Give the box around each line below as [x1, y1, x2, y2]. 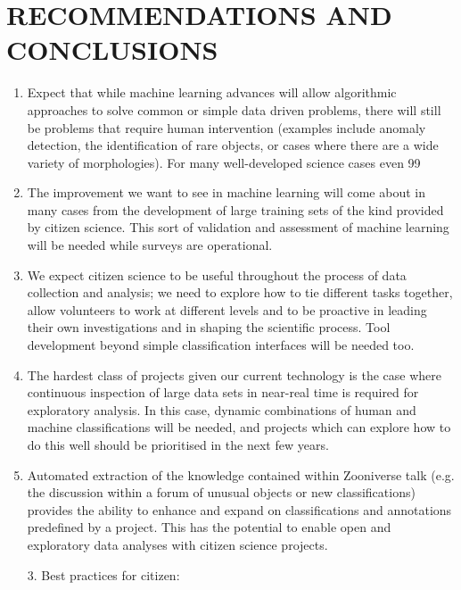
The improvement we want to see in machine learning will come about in [27, 183, 425, 202]
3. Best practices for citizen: [27, 565, 180, 584]
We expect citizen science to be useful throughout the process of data [27, 265, 407, 284]
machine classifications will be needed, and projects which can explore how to [27, 418, 451, 436]
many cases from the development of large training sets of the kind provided [27, 200, 444, 219]
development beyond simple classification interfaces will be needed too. [27, 336, 415, 354]
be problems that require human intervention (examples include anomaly [27, 118, 426, 137]
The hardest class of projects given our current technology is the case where [27, 365, 441, 384]
